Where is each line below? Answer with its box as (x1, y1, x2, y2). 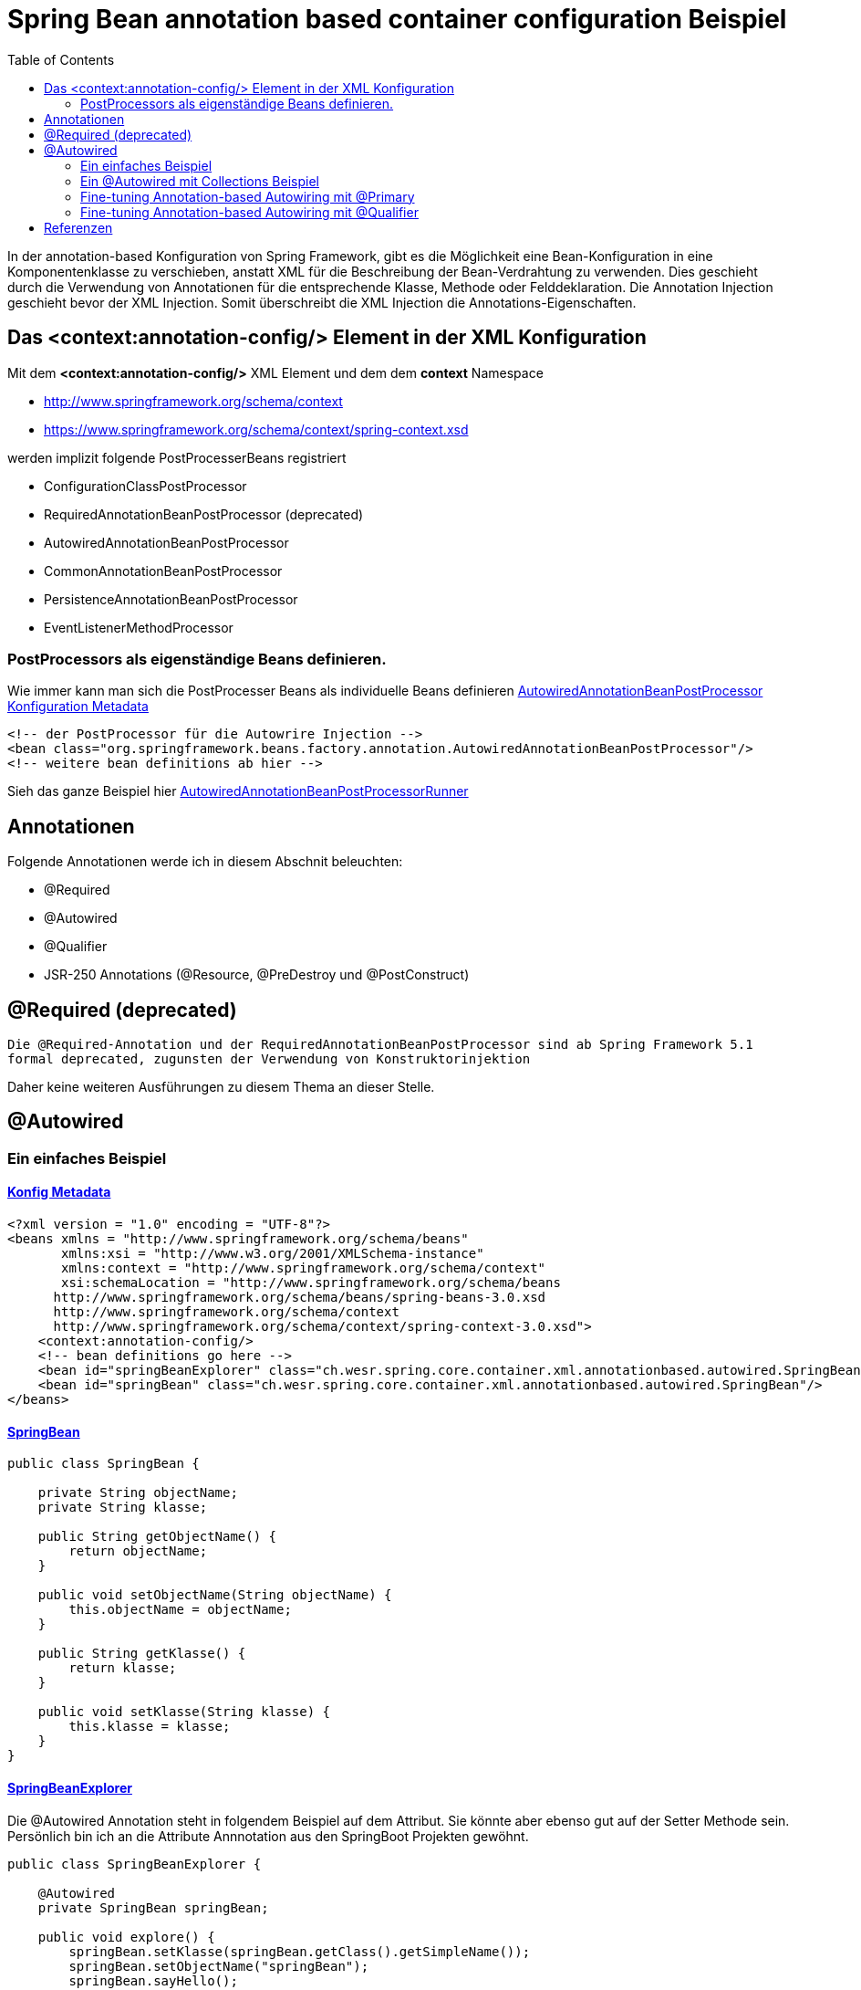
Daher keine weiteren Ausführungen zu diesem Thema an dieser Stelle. (7, 1079, 435, 1095)
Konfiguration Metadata (7, 698, 149, 715)
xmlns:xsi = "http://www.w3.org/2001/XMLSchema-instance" (61, 1246, 484, 1262)
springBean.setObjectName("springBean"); (68, 1958, 369, 1974)
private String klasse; (37, 1500, 208, 1515)
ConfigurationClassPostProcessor (44, 477, 247, 494)
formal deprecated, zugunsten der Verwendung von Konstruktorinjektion (7, 1052, 531, 1067)
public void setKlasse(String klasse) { (37, 1704, 331, 1720)
